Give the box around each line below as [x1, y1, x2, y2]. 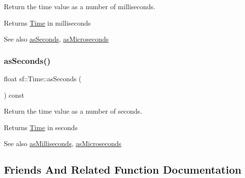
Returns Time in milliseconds [4, 17, 91, 28]
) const [4, 89, 25, 100]
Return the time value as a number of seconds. [4, 106, 142, 116]
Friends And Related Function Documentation [4, 162, 242, 177]
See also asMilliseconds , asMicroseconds [4, 138, 122, 148]
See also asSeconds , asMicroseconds [4, 34, 109, 44]
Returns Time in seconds [4, 122, 78, 132]
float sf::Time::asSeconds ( [4, 74, 82, 83]
